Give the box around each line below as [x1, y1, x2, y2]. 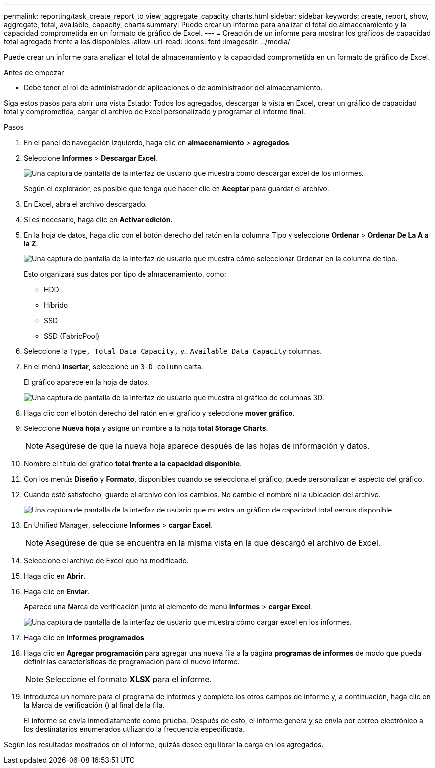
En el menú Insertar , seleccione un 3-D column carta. [24, 362, 203, 371]
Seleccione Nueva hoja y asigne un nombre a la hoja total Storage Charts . [24, 424, 268, 432]
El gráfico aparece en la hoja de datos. [24, 378, 149, 386]
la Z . [24, 239, 38, 248]
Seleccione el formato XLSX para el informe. [45, 674, 212, 684]
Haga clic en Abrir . [24, 572, 86, 580]
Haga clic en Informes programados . [24, 633, 146, 642]
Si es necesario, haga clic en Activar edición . [24, 215, 173, 224]
